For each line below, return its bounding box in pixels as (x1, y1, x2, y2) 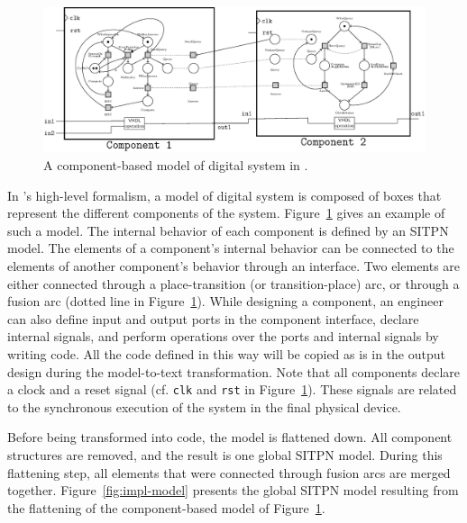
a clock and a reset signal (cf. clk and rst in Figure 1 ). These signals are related (7, 380, 457, 399)
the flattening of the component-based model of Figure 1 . (7, 498, 325, 517)
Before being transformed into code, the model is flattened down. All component (7, 428, 453, 446)
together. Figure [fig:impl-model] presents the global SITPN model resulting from (7, 481, 459, 500)
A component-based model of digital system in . (43, 156, 308, 175)
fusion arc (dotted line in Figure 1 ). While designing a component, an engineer (7, 292, 444, 311)
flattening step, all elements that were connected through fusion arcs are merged (7, 463, 451, 482)
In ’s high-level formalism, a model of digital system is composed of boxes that (7, 185, 442, 204)
